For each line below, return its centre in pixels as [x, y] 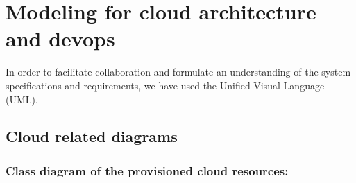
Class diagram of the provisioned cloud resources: [147, 170]
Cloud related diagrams [92, 136]
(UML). [22, 99]
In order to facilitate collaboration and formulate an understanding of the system [178, 72]
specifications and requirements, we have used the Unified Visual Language [165, 85]
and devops [60, 38]
